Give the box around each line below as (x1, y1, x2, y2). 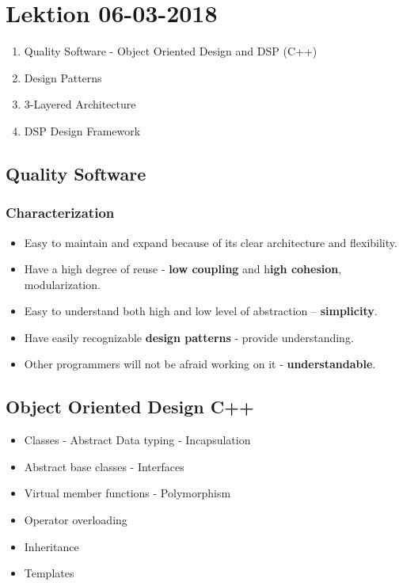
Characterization (6, 203, 115, 223)
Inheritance (24, 538, 79, 554)
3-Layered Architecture (24, 96, 136, 112)
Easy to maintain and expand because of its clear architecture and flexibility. (24, 234, 397, 250)
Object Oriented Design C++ (6, 394, 254, 419)
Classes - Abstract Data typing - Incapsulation (24, 432, 251, 448)
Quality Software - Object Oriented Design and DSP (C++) (24, 43, 317, 59)
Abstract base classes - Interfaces (24, 458, 184, 474)
